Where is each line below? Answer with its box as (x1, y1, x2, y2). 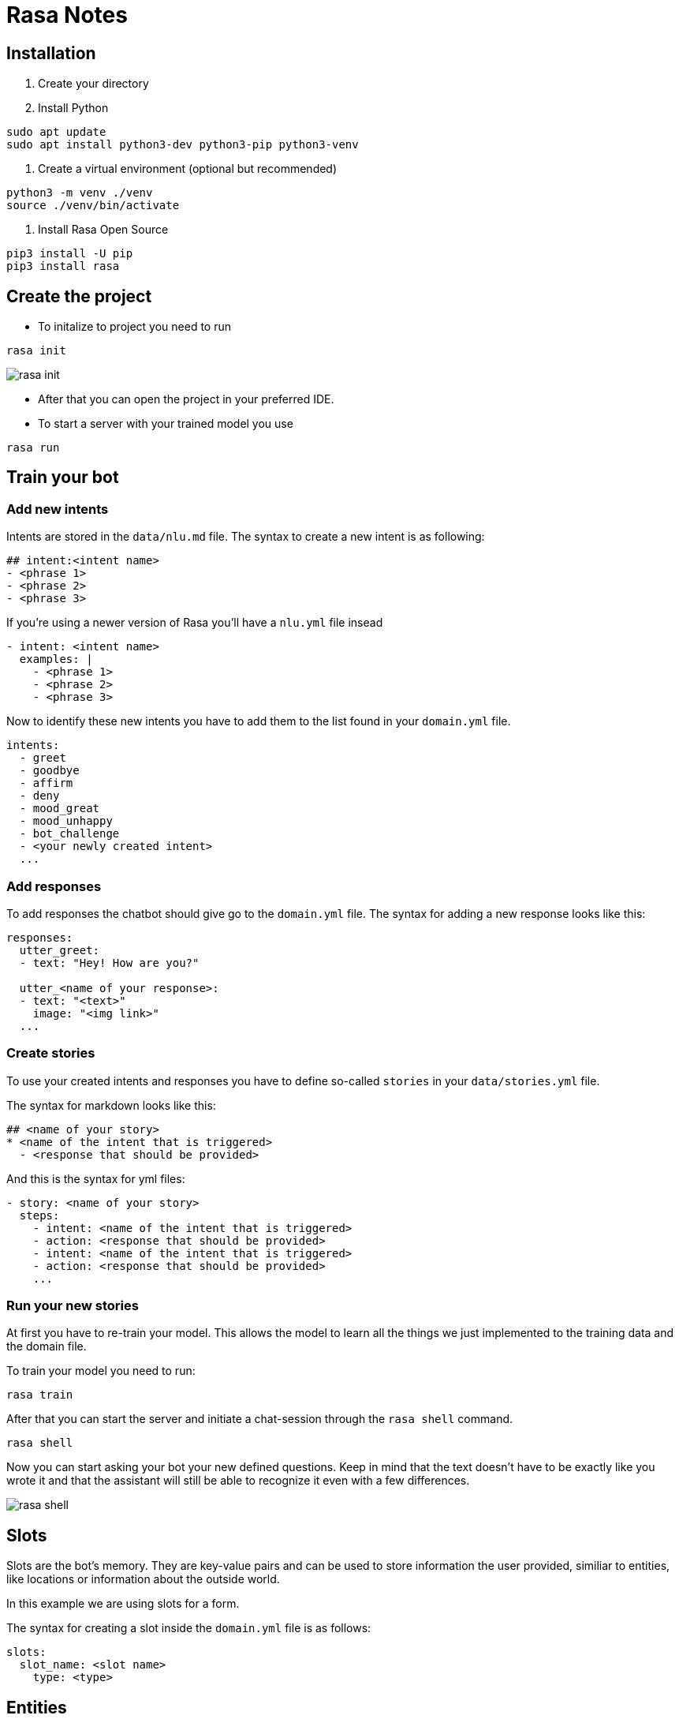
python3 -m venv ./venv (6, 186, 153, 200)
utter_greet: (19, 943, 100, 957)
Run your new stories (6, 1298, 139, 1314)
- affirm (19, 777, 73, 790)
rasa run (6, 441, 60, 455)
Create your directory (38, 77, 149, 91)
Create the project (6, 286, 152, 306)
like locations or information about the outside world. (6, 1572, 280, 1586)
